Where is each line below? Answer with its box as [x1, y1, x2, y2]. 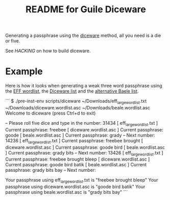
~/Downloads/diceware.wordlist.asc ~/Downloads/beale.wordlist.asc [5, 104, 151, 110]
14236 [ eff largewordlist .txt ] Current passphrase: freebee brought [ [5, 137, 143, 145]
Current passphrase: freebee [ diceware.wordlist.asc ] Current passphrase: [5, 126, 163, 132]
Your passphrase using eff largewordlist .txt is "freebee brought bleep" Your [5, 177, 158, 185]
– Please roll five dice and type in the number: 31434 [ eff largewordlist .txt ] [5, 120, 158, 127]
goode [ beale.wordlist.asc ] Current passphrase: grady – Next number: [5, 132, 156, 138]
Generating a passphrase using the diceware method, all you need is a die [5, 32, 161, 39]
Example [5, 65, 43, 77]
